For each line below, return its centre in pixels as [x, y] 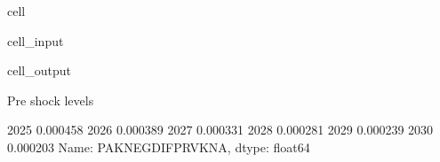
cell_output [39, 70]
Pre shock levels [51, 100]
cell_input [36, 40]
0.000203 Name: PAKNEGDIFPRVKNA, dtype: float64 [159, 147]
